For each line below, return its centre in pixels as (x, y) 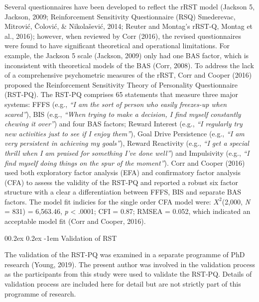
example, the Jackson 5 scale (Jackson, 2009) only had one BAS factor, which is (127, 55)
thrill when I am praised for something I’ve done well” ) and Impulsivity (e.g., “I (127, 152)
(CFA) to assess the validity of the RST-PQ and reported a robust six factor (122, 182)
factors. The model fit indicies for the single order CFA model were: (108, 201)
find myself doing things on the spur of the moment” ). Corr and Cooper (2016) (125, 162)
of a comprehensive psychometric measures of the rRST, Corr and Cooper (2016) (128, 75)
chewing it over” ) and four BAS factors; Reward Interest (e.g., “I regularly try (124, 124)
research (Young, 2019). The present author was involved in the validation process (130, 264)
